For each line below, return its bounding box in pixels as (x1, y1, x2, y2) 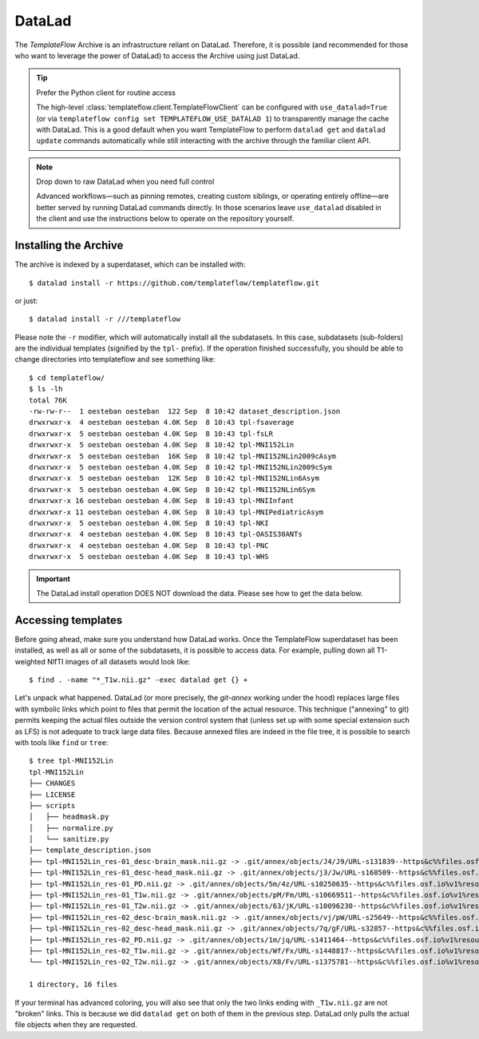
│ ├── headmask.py (29, 812, 109, 822)
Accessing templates (14, 613, 123, 627)
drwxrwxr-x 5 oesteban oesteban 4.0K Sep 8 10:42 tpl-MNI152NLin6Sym (29, 485, 315, 494)
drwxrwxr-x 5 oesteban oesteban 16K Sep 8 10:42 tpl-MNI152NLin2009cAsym (29, 451, 337, 461)
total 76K (29, 395, 67, 405)
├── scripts (29, 801, 76, 810)
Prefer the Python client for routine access (36, 88, 176, 97)
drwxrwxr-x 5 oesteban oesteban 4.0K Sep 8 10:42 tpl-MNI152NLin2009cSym (29, 463, 332, 471)
